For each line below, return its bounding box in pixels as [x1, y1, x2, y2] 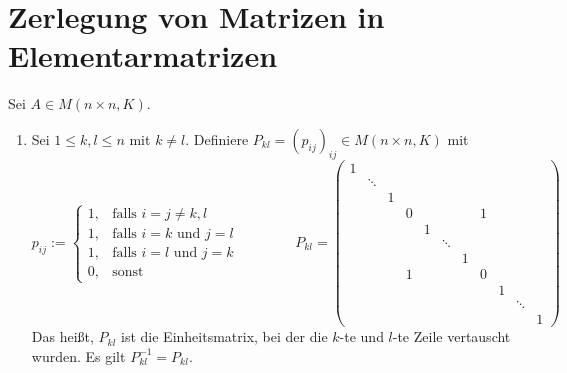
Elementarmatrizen [8, 35, 278, 76]
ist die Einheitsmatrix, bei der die [121, 326, 328, 347]
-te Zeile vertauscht [392, 326, 511, 347]
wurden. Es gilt [31, 345, 126, 366]
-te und [339, 326, 384, 347]
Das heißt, [31, 326, 94, 347]
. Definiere [185, 128, 249, 149]
